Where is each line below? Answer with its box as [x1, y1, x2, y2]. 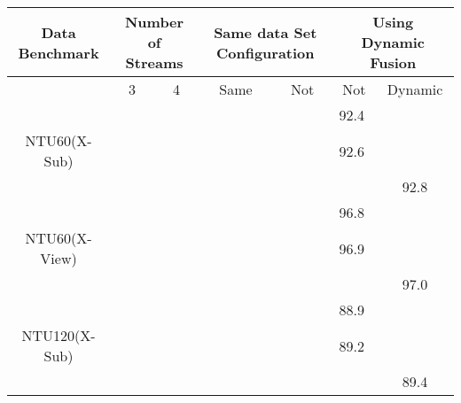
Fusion [370, 52, 417, 73]
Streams [125, 52, 184, 73]
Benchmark [18, 42, 99, 63]
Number [124, 12, 184, 32]
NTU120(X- [21, 325, 96, 345]
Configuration [215, 42, 315, 63]
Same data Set [214, 21, 317, 43]
